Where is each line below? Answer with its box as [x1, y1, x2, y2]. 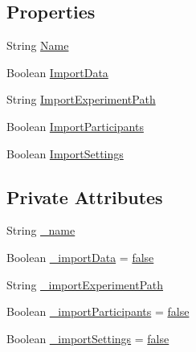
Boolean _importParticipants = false [6, 303, 190, 320]
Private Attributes [6, 184, 163, 209]
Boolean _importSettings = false [6, 329, 169, 346]
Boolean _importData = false [6, 248, 154, 265]
